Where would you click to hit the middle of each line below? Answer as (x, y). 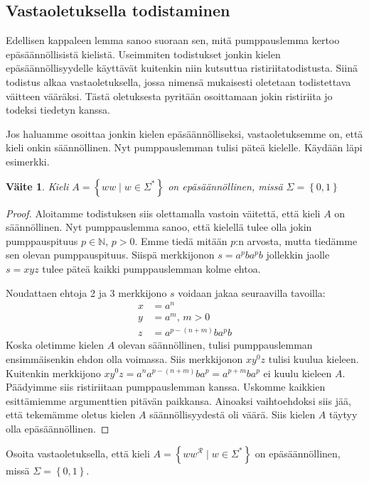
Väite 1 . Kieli (37, 186)
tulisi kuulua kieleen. (314, 358)
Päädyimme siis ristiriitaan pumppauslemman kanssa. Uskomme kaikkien (166, 387)
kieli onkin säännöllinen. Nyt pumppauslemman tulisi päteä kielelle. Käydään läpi (184, 147)
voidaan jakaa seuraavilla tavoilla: (252, 292)
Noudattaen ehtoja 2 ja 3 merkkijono (86, 292)
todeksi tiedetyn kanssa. (58, 110)
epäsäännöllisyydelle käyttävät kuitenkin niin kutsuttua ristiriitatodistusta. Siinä (182, 68)
